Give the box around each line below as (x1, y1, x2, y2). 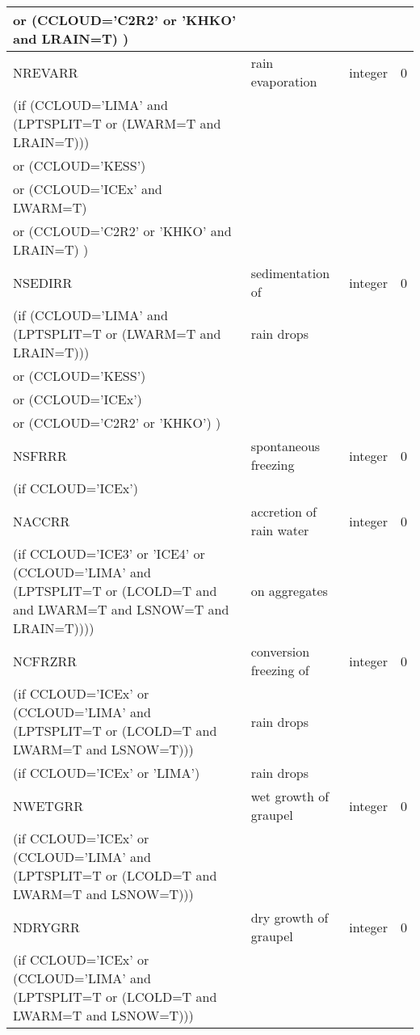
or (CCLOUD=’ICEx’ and (13, 180, 162, 198)
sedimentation (250, 264, 330, 282)
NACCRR (13, 511, 70, 530)
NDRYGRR (13, 917, 80, 936)
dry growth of (250, 908, 329, 927)
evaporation (250, 72, 317, 91)
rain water (250, 521, 309, 539)
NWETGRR (13, 796, 84, 815)
